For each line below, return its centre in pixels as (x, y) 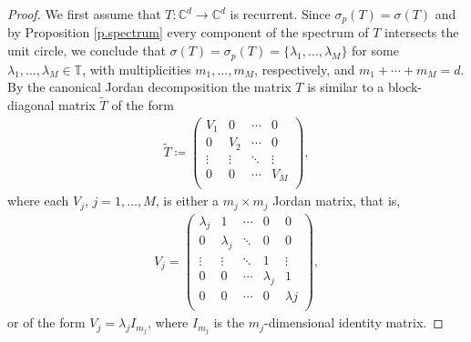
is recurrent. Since (280, 14)
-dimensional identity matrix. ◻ (353, 322)
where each (38, 201)
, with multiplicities (137, 69)
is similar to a (346, 87)
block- (405, 87)
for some (375, 50)
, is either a (187, 201)
